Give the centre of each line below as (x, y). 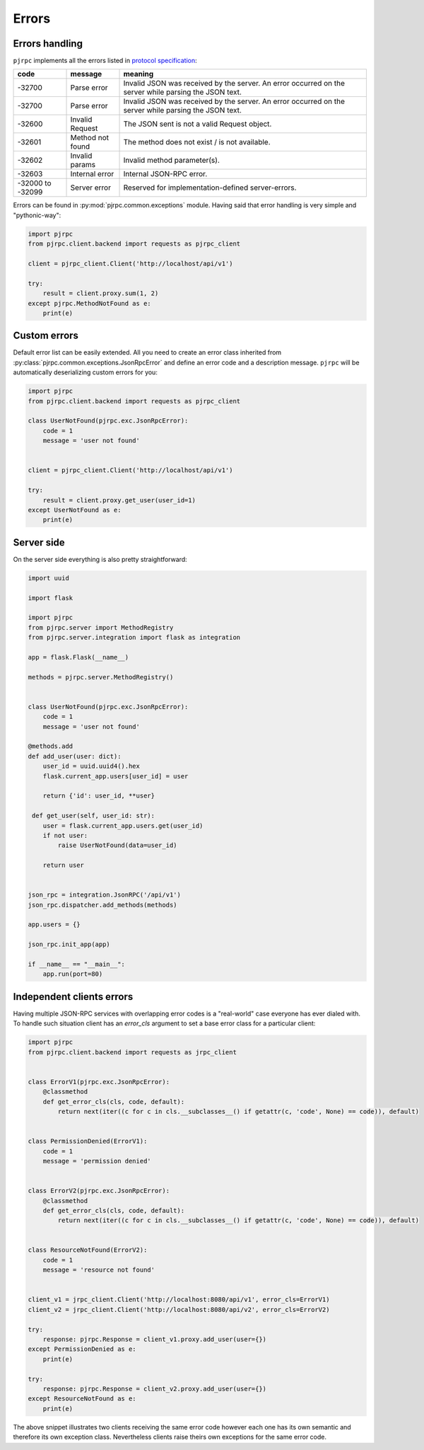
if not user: (65, 835)
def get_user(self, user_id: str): (94, 816)
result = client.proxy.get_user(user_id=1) (119, 500)
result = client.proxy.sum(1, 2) (101, 293)
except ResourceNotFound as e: (82, 1399)
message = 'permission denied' (97, 1161)
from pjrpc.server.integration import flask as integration (134, 638)
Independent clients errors (73, 997)
